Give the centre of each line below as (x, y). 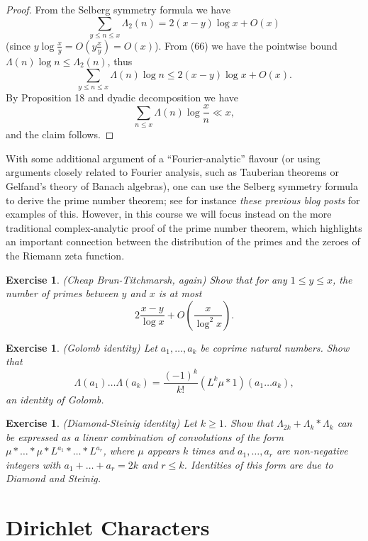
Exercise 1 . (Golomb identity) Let (82, 347)
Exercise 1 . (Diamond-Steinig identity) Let (101, 423)
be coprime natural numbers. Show (275, 347)
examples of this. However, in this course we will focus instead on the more (169, 214)
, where (119, 451)
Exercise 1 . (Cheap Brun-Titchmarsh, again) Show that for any (146, 279)
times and (213, 451)
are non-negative (312, 451)
